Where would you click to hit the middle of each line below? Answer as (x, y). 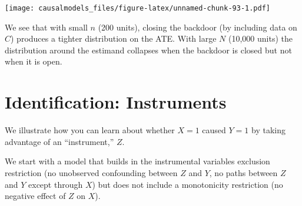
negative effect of (35, 196)
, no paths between (243, 172)
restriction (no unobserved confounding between (91, 172)
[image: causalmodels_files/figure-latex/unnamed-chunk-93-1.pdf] (138, 8)
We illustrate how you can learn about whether (90, 130)
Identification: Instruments (116, 102)
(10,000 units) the (260, 38)
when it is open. (34, 61)
